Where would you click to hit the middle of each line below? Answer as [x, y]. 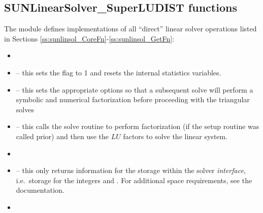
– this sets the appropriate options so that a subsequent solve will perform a [135, 89]
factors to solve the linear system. [175, 136]
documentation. [40, 190]
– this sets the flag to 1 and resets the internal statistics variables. [119, 72]
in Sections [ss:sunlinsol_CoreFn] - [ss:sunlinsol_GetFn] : [89, 38]
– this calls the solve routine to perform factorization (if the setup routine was [138, 126]
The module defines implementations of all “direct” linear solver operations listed [130, 29]
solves [25, 109]
